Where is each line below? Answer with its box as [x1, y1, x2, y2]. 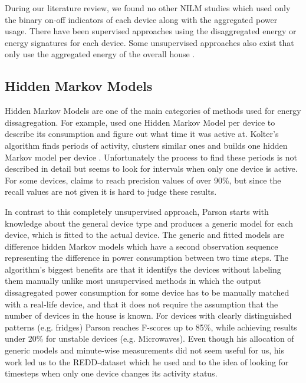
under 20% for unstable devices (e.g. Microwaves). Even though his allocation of [5, 332, 294, 345]
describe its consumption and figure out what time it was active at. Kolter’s [5, 127, 279, 140]
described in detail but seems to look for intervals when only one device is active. [5, 162, 298, 175]
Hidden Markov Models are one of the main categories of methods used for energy [5, 104, 301, 117]
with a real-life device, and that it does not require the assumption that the [5, 297, 278, 310]
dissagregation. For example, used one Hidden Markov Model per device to [5, 116, 275, 128]
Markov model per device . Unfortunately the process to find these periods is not [5, 150, 298, 163]
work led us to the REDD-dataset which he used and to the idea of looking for [5, 355, 289, 368]
